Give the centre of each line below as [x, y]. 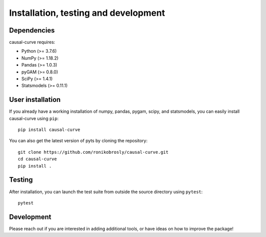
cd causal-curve [37, 159]
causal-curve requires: [32, 42]
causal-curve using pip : [34, 118]
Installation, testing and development [87, 13]
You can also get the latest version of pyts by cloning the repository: [78, 141]
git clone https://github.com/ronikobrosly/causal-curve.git [93, 152]
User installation [35, 100]
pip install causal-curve [49, 130]
